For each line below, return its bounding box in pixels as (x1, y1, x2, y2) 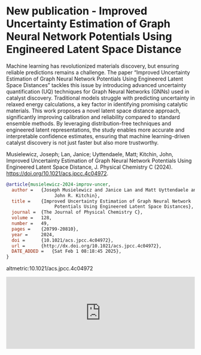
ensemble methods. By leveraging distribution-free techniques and (6, 120, 172, 127)
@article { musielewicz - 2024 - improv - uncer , (6, 181, 111, 187)
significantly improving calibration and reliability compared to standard (6, 113, 181, 121)
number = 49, (11, 220, 50, 226)
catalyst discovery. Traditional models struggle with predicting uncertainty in (6, 94, 195, 102)
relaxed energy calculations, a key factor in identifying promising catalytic (6, 100, 188, 108)
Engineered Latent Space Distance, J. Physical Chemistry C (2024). (6, 163, 173, 171)
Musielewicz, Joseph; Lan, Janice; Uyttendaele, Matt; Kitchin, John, (6, 150, 173, 157)
